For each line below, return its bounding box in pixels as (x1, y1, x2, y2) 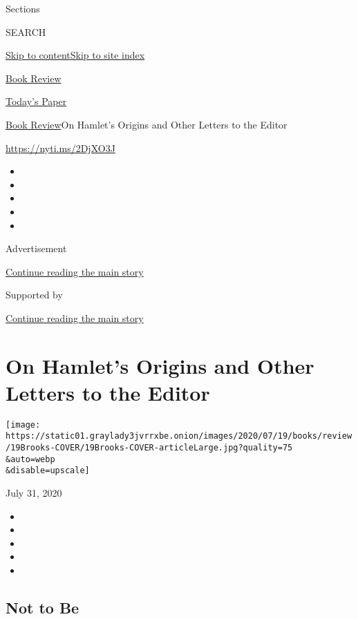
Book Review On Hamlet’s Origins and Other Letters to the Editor (6, 117, 288, 131)
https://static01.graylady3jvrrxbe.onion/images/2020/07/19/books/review (6, 431, 352, 441)
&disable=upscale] (6, 466, 90, 476)
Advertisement (6, 241, 67, 256)
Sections (6, 1, 40, 15)
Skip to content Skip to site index (6, 48, 145, 62)
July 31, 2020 (6, 486, 62, 500)
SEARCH (6, 24, 46, 39)
